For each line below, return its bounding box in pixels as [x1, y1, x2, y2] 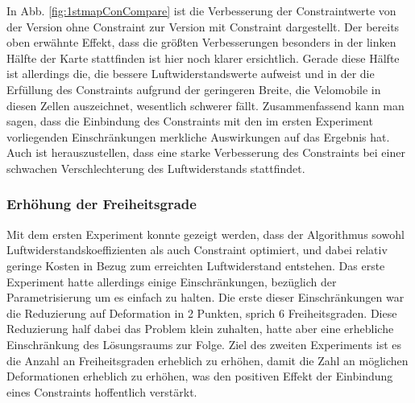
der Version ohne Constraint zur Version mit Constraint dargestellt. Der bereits [6, 18, 400, 35]
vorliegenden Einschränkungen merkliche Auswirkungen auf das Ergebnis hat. [6, 128, 390, 145]
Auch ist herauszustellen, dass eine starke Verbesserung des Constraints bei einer [6, 144, 405, 161]
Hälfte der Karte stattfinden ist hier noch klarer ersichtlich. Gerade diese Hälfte [6, 49, 400, 66]
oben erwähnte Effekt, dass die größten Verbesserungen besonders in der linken [6, 34, 396, 51]
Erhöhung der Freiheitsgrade [6, 194, 197, 214]
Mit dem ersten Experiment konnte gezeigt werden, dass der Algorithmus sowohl [6, 225, 405, 242]
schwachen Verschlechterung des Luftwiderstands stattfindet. [6, 159, 305, 176]
